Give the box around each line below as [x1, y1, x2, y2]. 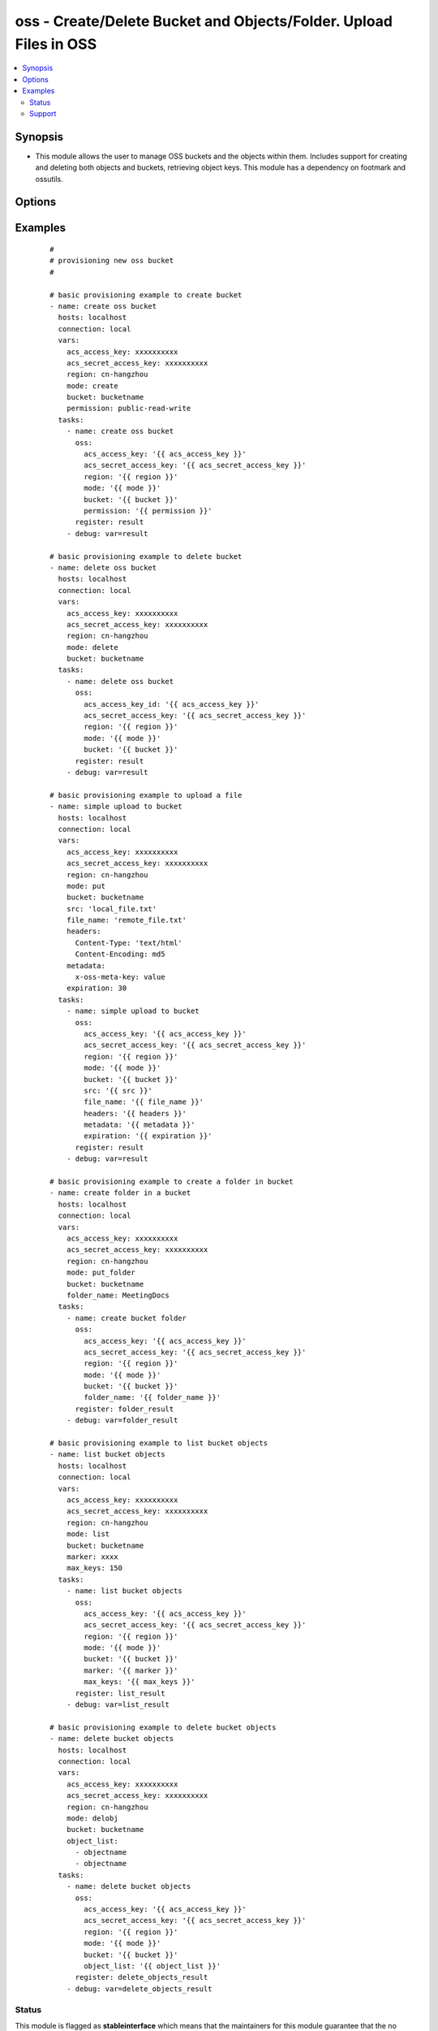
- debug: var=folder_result [66, 1416, 178, 1425]
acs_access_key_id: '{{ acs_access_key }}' [84, 699, 260, 708]
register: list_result [75, 1688, 165, 1698]
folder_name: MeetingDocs [66, 1290, 170, 1300]
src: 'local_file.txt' [66, 904, 157, 913]
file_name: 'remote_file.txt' [66, 916, 187, 925]
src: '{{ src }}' [84, 1085, 153, 1095]
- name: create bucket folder [66, 1313, 187, 1323]
